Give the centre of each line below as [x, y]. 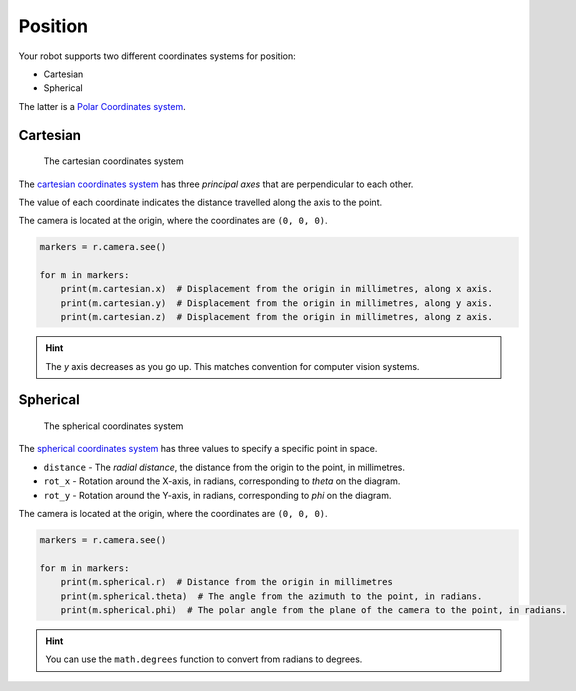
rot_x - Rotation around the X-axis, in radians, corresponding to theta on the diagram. [222, 481]
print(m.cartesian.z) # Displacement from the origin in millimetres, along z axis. [277, 317]
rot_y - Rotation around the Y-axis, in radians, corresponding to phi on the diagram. [217, 495]
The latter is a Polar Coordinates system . [102, 106]
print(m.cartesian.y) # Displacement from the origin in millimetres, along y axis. [277, 303]
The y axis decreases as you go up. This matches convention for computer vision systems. [232, 366]
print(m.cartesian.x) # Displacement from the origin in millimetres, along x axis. [277, 289]
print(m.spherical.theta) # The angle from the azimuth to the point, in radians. [271, 596]
